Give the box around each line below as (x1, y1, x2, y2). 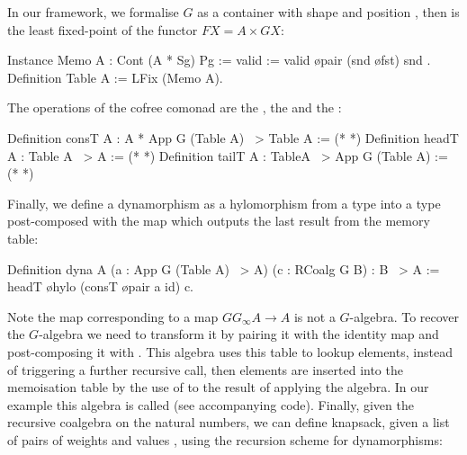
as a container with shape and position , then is (197, 3, 460, 21)
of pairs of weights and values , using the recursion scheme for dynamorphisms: (7, 430, 443, 449)
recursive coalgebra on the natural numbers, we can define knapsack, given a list (7, 413, 450, 432)
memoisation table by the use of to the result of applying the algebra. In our (7, 378, 429, 397)
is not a (293, 307, 336, 326)
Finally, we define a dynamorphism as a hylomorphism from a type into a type (7, 193, 441, 212)
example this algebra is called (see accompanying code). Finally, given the (7, 395, 414, 414)
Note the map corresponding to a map (7, 307, 219, 326)
